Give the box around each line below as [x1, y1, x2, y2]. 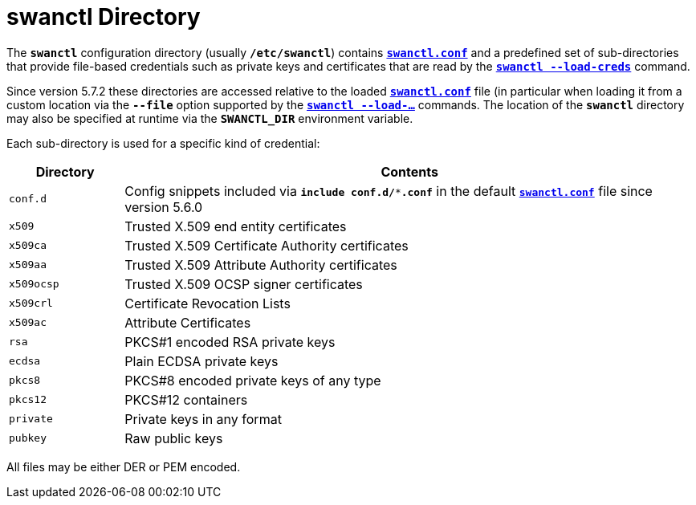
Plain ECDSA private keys [124, 352, 279, 369]
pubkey [9, 432, 47, 445]
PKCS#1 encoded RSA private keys [124, 333, 336, 350]
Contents [381, 163, 438, 180]
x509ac [9, 316, 47, 329]
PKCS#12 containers [124, 391, 248, 408]
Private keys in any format [124, 410, 282, 427]
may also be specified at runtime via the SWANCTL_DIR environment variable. [6, 111, 413, 125]
